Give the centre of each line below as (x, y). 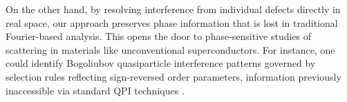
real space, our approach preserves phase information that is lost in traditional (172, 22)
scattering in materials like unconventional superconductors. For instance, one (170, 49)
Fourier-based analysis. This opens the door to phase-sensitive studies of (159, 36)
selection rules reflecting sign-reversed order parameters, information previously (173, 76)
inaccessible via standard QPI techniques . (95, 90)
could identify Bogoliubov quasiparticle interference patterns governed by (161, 63)
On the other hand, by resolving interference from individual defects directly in (173, 9)
